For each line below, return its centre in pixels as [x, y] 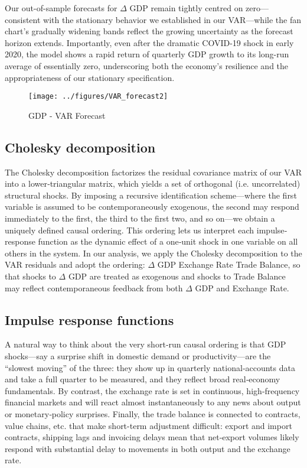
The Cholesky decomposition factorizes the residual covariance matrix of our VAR [153, 172]
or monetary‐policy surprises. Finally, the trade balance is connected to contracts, [153, 413]
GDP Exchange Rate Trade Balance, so [229, 264]
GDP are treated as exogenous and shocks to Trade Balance [177, 276]
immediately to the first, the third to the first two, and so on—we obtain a [140, 218]
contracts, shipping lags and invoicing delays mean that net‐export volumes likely [152, 437]
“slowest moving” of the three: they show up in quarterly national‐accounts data [150, 367]
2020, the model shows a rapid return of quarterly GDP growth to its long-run [147, 54]
